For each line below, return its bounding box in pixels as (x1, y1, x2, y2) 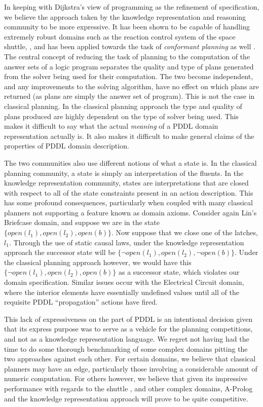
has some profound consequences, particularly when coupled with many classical (4, 197, 253, 208)
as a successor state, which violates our (118, 267, 240, 277)
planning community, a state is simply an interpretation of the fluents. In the (4, 167, 244, 178)
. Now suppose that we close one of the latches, (111, 227, 258, 238)
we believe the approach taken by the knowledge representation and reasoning (4, 11, 246, 22)
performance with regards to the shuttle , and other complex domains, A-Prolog (4, 383, 253, 393)
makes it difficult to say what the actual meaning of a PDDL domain (4, 121, 218, 131)
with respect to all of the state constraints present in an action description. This (4, 187, 253, 198)
